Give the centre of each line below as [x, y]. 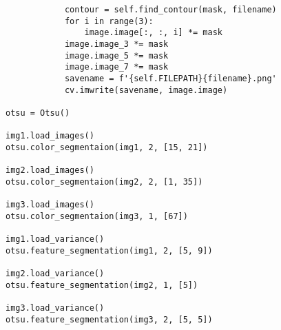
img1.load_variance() [55, 239]
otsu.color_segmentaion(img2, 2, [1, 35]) [104, 182]
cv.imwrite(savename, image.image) [146, 90]
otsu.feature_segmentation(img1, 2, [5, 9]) [109, 250]
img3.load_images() [50, 205]
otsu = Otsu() [38, 113]
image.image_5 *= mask [116, 55]
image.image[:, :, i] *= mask [153, 33]
